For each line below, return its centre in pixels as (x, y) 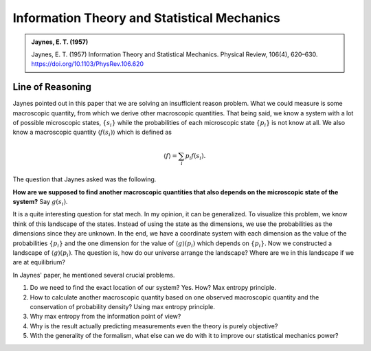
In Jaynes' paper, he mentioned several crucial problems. (94, 275)
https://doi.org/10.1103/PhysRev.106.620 (88, 64)
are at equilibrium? (39, 262)
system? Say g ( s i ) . (40, 203)
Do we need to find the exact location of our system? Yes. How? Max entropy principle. (153, 288)
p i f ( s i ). (195, 157)
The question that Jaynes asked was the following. (85, 179)
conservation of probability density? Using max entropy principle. (123, 307)
